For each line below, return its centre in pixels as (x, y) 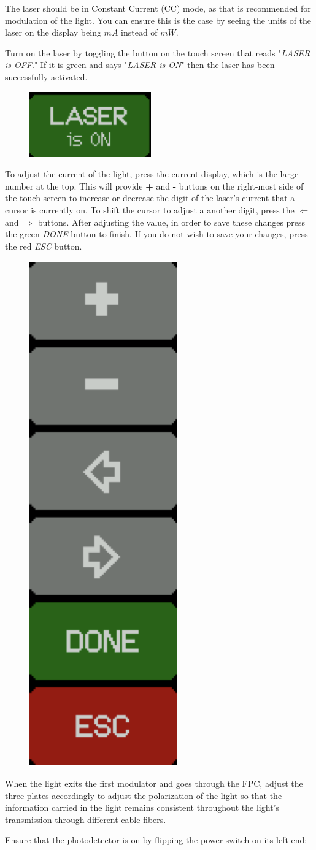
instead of (139, 32)
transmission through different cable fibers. (86, 819)
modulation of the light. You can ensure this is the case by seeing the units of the (158, 20)
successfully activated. (46, 76)
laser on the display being (53, 32)
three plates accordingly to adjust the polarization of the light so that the (144, 795)
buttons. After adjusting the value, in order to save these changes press (171, 222)
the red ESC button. (44, 246)
